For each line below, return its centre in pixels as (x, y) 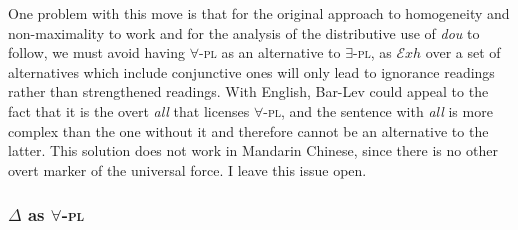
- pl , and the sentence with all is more (378, 110)
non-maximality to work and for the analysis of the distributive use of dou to (244, 32)
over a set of (463, 52)
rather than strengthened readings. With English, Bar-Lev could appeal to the (248, 91)
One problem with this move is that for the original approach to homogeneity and (259, 13)
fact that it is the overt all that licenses (129, 110)
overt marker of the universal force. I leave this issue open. (187, 169)
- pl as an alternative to (270, 52)
